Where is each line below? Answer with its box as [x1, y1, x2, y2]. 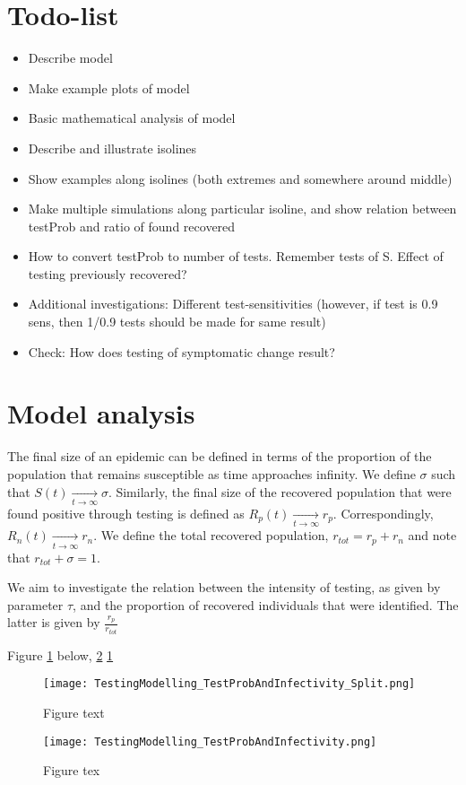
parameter [7, 595, 64, 614]
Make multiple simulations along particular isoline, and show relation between [28, 199, 457, 218]
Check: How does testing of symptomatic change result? [28, 342, 335, 361]
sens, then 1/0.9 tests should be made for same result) [28, 312, 326, 331]
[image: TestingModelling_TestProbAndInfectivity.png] [43, 735, 377, 748]
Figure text [43, 703, 105, 722]
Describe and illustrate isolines [28, 138, 197, 157]
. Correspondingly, [332, 503, 434, 522]
